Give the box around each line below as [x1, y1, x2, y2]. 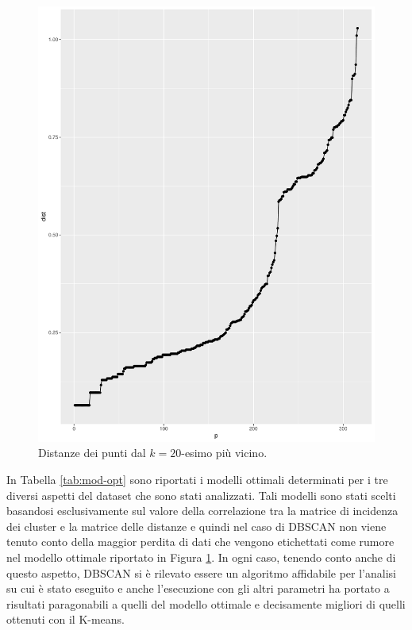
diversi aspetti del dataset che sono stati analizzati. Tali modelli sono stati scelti [6, 486, 396, 503]
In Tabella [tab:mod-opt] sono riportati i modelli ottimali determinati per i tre [6, 471, 388, 488]
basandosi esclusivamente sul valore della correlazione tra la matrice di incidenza [6, 502, 399, 519]
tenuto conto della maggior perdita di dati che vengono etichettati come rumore [6, 533, 395, 550]
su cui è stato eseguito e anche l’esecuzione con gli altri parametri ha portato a [6, 580, 390, 597]
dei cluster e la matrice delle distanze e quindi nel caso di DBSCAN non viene [6, 517, 387, 534]
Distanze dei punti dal [38, 444, 146, 461]
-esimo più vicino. [181, 444, 268, 461]
